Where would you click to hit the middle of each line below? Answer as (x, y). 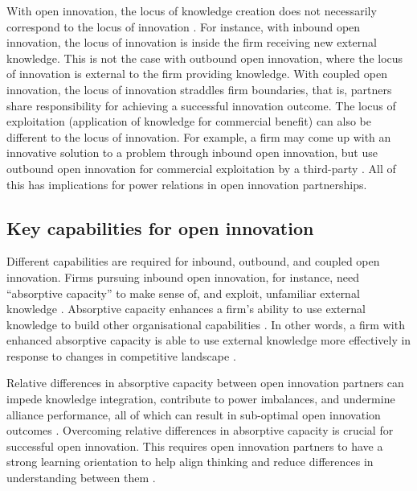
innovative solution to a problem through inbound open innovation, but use (192, 153)
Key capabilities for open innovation (160, 227)
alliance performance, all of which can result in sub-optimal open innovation (194, 414)
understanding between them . (81, 478)
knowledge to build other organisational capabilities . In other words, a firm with (206, 324)
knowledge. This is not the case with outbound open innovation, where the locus (205, 58)
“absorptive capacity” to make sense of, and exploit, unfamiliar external (183, 293)
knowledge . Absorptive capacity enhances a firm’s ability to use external (186, 309)
